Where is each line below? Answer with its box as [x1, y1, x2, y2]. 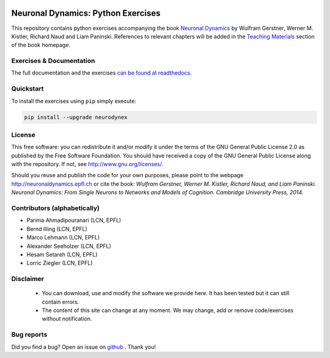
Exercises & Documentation [11, 57, 95, 65]
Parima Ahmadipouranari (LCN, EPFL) [26, 217, 122, 224]
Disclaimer [11, 275, 44, 283]
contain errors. [42, 298, 79, 305]
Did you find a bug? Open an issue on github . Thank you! [11, 343, 156, 351]
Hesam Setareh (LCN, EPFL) [26, 250, 98, 258]
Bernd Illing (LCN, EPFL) [26, 225, 88, 232]
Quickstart [11, 84, 44, 93]
